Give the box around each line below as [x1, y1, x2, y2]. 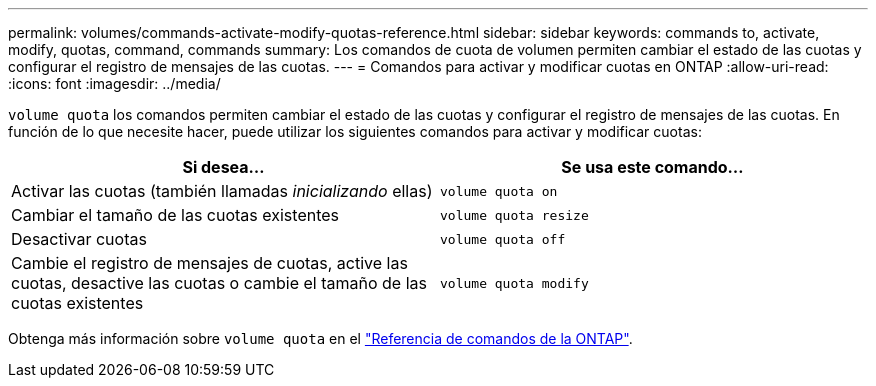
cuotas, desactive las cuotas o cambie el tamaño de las [11, 273, 427, 293]
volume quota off [440, 231, 566, 247]
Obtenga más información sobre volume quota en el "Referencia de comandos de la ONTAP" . [8, 330, 633, 347]
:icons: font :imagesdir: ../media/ [8, 75, 221, 92]
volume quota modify [440, 275, 589, 291]
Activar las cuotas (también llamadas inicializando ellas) [11, 181, 433, 201]
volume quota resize [440, 207, 589, 223]
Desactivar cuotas [11, 229, 147, 249]
